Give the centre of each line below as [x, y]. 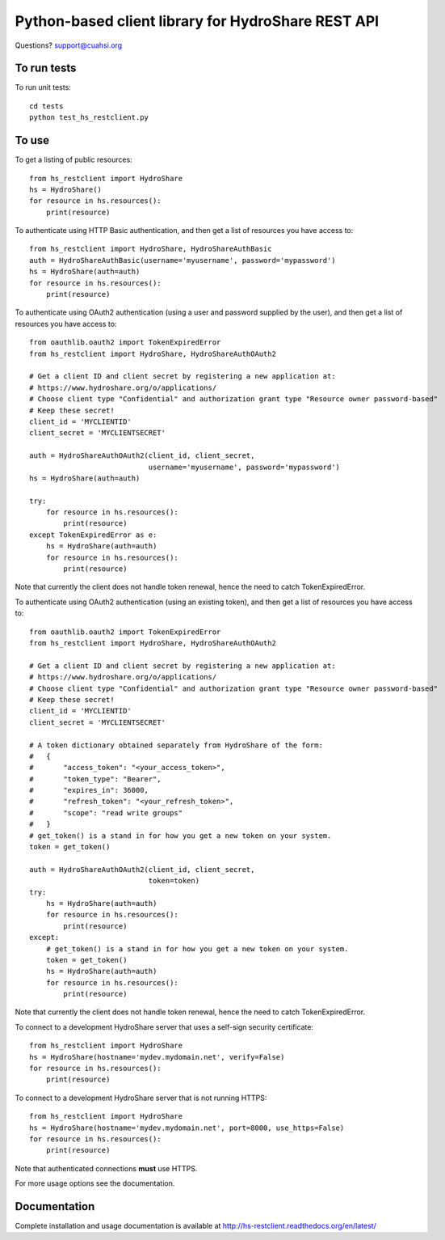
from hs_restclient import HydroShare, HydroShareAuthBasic [151, 249]
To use [32, 140]
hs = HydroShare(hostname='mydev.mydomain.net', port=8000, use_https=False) [187, 1128]
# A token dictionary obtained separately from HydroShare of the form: [176, 745]
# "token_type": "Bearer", [95, 779]
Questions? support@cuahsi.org [69, 45]
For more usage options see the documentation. [95, 1183]
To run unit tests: [43, 87]
